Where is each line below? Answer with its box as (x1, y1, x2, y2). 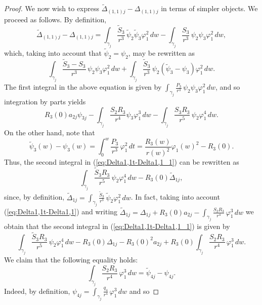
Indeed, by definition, (4, 285, 70, 296)
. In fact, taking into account (130, 192, 220, 202)
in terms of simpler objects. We (161, 3, 258, 14)
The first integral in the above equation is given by (4, 82, 162, 92)
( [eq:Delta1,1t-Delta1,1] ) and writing (4, 206, 118, 217)
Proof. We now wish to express (4, 3, 100, 14)
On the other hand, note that (4, 127, 95, 138)
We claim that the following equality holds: (4, 254, 138, 265)
